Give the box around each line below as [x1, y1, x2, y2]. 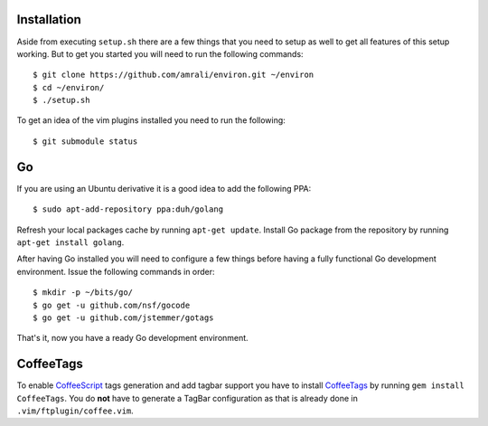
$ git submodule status [33, 136, 138, 147]
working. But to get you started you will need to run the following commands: [16, 48, 304, 59]
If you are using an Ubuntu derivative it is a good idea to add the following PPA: [16, 183, 312, 194]
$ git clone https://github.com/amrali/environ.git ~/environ [33, 70, 314, 80]
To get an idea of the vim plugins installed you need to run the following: [16, 115, 286, 126]
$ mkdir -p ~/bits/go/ [33, 288, 134, 298]
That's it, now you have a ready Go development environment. [16, 333, 249, 344]
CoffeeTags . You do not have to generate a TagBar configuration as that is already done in [16, 393, 359, 403]
